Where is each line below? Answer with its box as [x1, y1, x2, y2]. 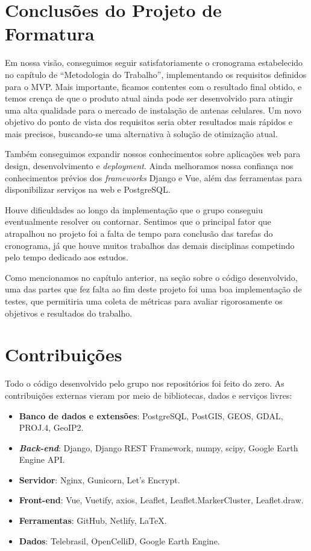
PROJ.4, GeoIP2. [19, 421, 84, 434]
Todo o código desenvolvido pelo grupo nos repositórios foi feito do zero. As [5, 377, 284, 390]
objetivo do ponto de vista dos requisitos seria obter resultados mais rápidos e [5, 115, 292, 128]
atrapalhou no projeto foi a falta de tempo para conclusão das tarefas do [5, 227, 273, 240]
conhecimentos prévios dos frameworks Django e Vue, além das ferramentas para [5, 171, 302, 184]
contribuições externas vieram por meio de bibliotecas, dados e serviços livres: [5, 388, 292, 401]
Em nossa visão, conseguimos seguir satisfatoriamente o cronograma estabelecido [5, 56, 303, 69]
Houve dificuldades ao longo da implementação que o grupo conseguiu [5, 203, 263, 216]
